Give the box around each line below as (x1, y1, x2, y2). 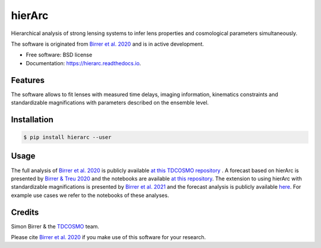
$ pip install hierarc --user (23, 134, 112, 141)
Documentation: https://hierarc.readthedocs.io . (26, 59, 141, 66)
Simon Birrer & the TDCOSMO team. (11, 222, 99, 230)
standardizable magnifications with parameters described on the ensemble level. (11, 99, 209, 106)
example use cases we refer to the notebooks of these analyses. (11, 192, 169, 199)
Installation (11, 115, 53, 125)
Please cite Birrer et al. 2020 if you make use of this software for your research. (11, 233, 206, 240)
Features (11, 75, 45, 85)
